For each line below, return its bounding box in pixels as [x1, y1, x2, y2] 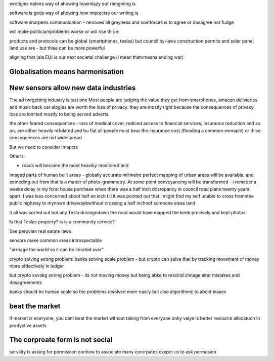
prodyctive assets [9, 322, 47, 329]
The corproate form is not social [9, 336, 113, 344]
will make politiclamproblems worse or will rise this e [9, 28, 119, 35]
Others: [9, 153, 25, 159]
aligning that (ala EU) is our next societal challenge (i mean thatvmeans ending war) [9, 54, 184, 60]
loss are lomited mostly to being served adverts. [9, 111, 110, 117]
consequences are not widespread [9, 135, 82, 141]
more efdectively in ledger [9, 263, 64, 269]
